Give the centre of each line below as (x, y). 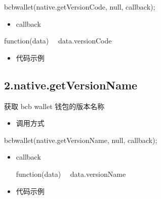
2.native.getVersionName (71, 85)
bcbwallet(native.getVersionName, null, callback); (81, 140)
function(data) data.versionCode (58, 41)
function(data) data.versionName (71, 173)
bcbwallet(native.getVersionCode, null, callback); (80, 7)
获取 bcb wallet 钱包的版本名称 (54, 106)
